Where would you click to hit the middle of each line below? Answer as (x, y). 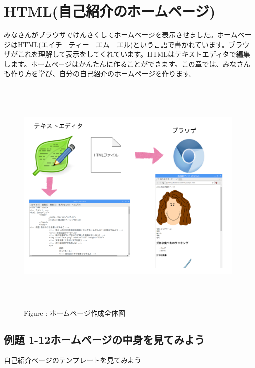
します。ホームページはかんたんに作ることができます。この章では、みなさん (127, 63)
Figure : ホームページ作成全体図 (75, 313)
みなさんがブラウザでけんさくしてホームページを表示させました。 (111, 35)
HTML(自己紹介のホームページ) (110, 11)
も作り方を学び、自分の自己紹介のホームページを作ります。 (100, 73)
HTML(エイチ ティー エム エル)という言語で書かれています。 (123, 44)
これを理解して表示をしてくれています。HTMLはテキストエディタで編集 (134, 54)
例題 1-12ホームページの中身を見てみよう (105, 339)
